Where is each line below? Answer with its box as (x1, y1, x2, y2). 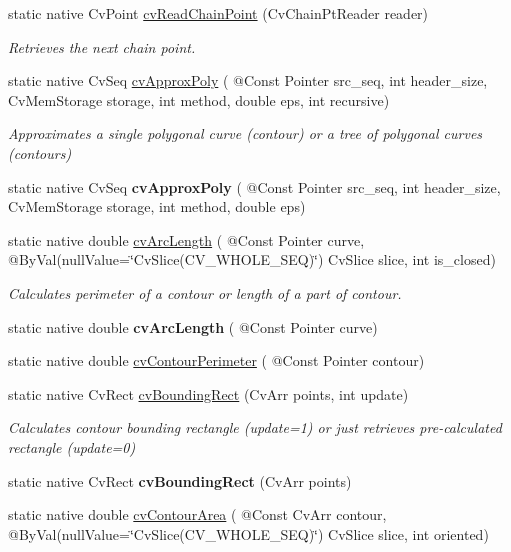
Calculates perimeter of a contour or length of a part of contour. (8, 282, 402, 303)
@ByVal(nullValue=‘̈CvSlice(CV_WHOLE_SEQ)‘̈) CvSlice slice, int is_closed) (8, 249, 496, 270)
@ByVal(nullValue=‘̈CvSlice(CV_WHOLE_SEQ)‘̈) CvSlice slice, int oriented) (8, 523, 489, 544)
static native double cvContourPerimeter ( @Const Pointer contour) (8, 350, 425, 371)
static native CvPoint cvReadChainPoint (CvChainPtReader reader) (8, 3, 429, 23)
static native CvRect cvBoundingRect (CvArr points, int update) (8, 383, 409, 404)
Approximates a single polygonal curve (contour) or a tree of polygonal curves (8, 123, 483, 144)
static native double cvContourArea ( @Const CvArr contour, (8, 504, 387, 525)
